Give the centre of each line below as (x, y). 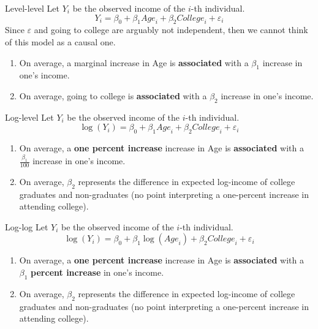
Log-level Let (29, 117)
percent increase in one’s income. (97, 272)
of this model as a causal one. (60, 41)
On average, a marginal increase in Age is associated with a (134, 62)
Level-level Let (32, 8)
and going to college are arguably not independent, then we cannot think (171, 30)
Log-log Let (27, 226)
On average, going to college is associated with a (113, 95)
